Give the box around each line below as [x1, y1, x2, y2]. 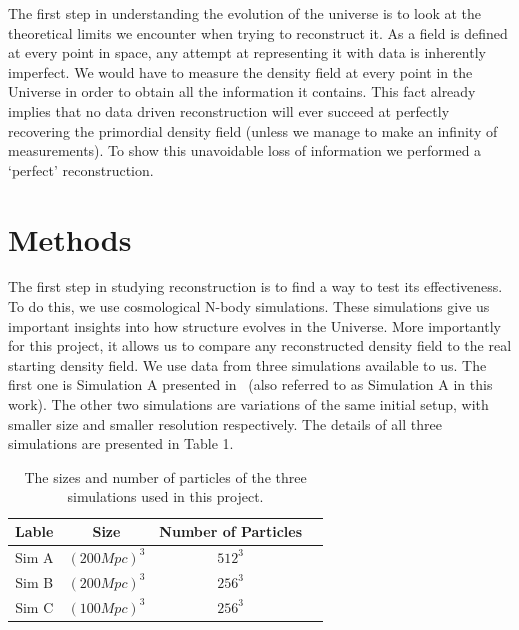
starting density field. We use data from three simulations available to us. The [8, 354, 487, 375]
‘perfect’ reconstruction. [8, 159, 154, 180]
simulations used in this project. [67, 486, 264, 507]
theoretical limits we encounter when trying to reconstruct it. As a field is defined [8, 22, 508, 43]
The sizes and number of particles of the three [24, 466, 307, 487]
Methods [8, 218, 132, 259]
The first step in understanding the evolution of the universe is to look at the [8, 3, 482, 23]
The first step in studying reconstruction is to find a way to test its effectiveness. [8, 276, 503, 297]
